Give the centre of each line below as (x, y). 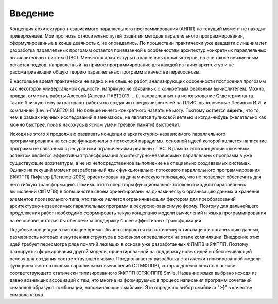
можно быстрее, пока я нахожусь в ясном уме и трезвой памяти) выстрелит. (95, 124)
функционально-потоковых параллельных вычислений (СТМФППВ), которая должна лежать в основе (123, 266)
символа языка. (27, 294)
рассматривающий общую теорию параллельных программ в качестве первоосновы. (105, 71)
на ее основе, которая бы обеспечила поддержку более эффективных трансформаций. (106, 220)
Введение (32, 13)
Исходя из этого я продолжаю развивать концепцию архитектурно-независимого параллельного (118, 134)
